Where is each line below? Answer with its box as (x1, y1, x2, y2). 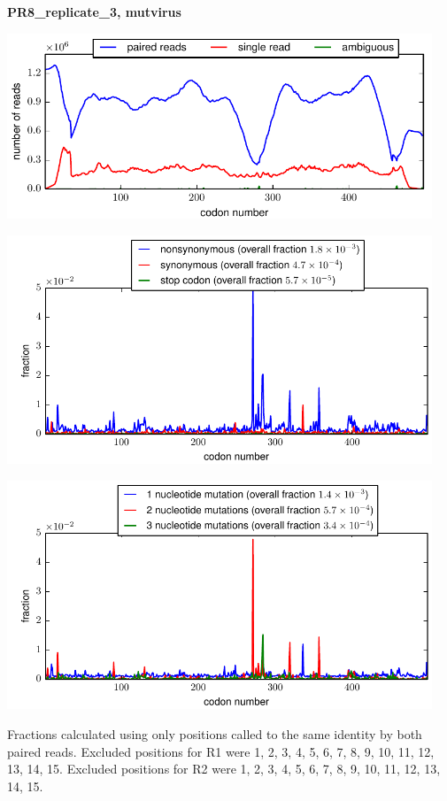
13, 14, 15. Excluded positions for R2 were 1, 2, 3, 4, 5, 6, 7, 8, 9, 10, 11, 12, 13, (7, 759, 441, 778)
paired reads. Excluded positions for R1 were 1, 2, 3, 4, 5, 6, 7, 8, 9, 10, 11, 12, (7, 742, 435, 760)
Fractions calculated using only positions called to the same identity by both (7, 725, 422, 743)
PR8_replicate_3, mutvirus (7, 3, 181, 20)
